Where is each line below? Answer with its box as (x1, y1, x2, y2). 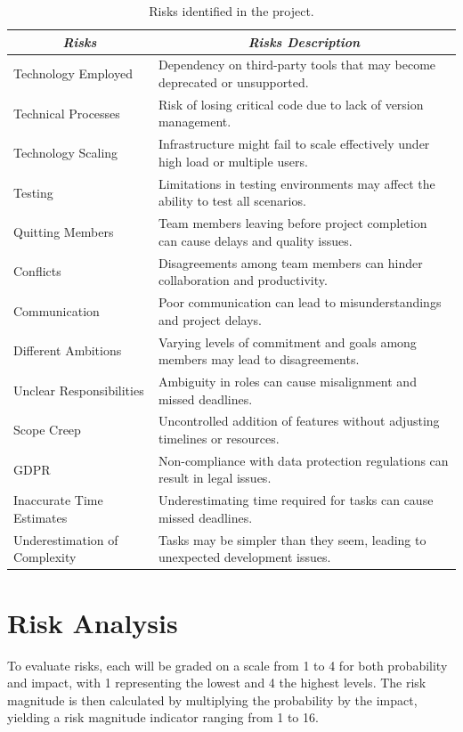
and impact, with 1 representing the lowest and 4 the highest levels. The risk (7, 673, 426, 692)
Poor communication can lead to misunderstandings (158, 293, 442, 312)
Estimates (13, 508, 68, 526)
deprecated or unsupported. (158, 73, 309, 92)
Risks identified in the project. (149, 2, 314, 20)
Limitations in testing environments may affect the (158, 174, 435, 192)
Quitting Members (13, 222, 114, 240)
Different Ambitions (13, 341, 122, 360)
